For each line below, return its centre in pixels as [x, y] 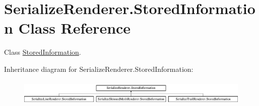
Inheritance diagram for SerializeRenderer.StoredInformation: [99, 69]
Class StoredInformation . [43, 52]
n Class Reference [68, 28]
